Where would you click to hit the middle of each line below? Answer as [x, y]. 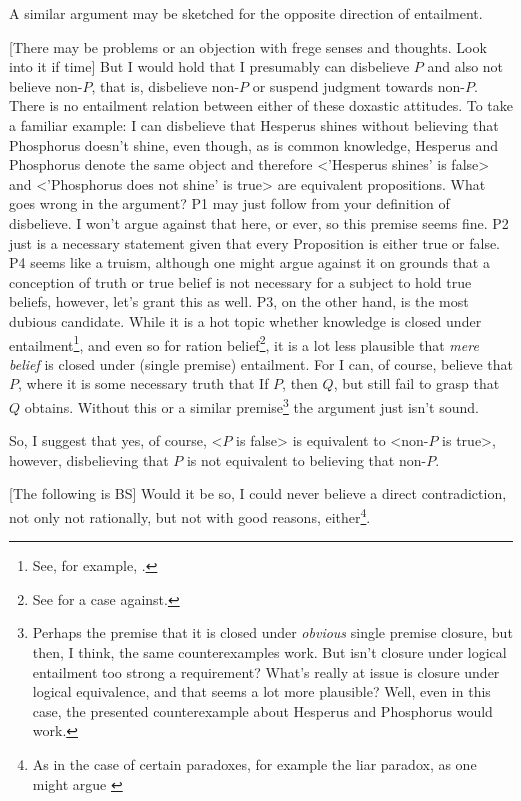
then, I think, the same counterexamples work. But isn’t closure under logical [269, 652]
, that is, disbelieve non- [165, 85]
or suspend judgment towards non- [358, 85]
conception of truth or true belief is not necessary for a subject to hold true [240, 281]
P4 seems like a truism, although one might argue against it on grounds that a [249, 262]
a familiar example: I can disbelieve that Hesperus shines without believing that [254, 124]
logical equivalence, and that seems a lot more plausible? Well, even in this [261, 691]
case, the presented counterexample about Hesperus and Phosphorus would [262, 710]
